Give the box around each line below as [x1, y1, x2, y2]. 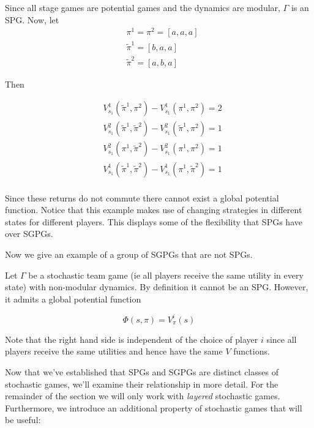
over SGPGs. [5, 227, 53, 240]
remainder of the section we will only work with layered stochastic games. [5, 389, 280, 402]
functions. [233, 345, 270, 358]
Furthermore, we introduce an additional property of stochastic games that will [5, 401, 302, 414]
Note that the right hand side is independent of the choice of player [5, 332, 258, 345]
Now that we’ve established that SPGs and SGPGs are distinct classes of [5, 365, 278, 378]
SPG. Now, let [5, 13, 59, 26]
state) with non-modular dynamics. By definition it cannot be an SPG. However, [5, 280, 308, 293]
